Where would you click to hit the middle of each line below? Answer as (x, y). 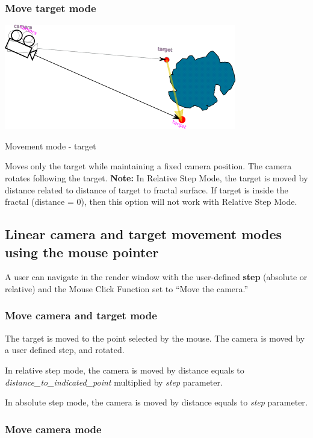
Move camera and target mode (81, 315)
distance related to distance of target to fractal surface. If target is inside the (147, 189)
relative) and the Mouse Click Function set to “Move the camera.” (127, 288)
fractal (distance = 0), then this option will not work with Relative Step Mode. (151, 202)
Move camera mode (53, 429)
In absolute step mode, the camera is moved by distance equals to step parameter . (156, 402)
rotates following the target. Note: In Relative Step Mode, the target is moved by (156, 177)
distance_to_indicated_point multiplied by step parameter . (114, 382)
